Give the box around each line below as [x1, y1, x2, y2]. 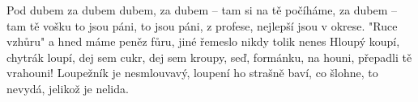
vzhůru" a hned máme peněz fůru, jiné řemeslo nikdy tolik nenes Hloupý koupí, [6, 33, 400, 50]
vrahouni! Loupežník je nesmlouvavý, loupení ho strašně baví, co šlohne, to [6, 64, 378, 81]
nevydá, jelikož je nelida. [6, 80, 129, 96]
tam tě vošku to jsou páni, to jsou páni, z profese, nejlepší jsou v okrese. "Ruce [6, 17, 398, 34]
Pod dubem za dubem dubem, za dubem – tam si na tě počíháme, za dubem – [6, 2, 398, 18]
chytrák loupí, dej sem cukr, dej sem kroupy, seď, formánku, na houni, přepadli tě [6, 48, 412, 65]
